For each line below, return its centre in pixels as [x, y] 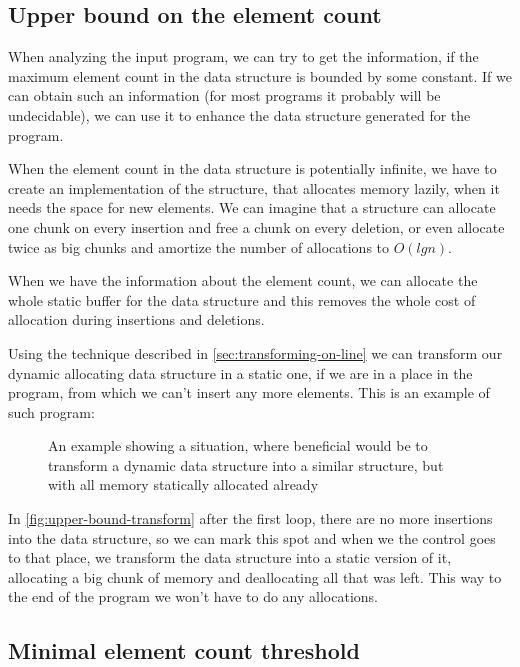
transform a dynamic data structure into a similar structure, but [246, 464]
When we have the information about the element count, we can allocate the [243, 280]
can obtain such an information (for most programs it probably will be [224, 95]
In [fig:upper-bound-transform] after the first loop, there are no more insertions [250, 518]
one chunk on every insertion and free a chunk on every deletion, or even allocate [256, 226]
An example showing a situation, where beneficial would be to [238, 445]
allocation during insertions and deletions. [136, 319]
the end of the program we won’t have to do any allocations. [193, 596]
